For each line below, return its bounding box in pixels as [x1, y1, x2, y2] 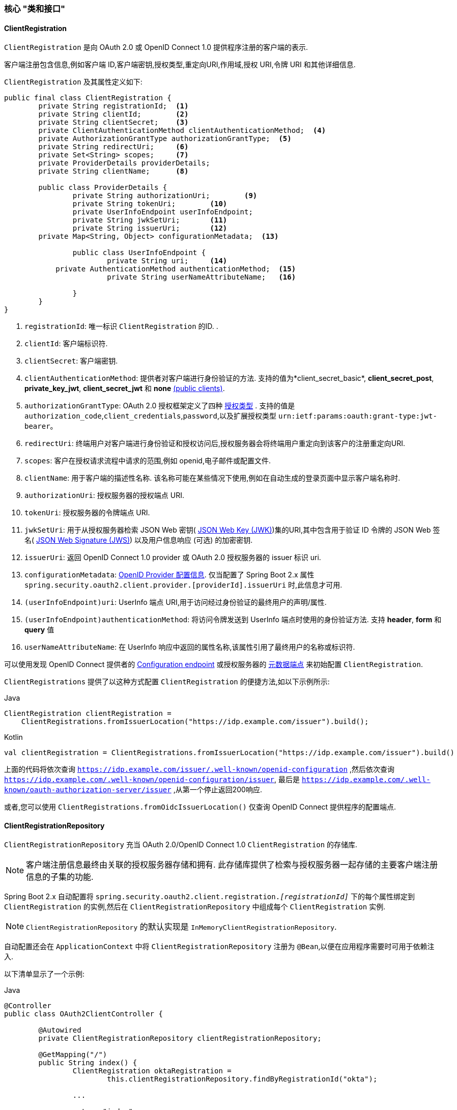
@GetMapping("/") [38, 1050, 107, 1059]
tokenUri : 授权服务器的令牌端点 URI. [24, 508, 150, 517]
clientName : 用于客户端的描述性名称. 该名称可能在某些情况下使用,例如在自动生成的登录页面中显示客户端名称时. [24, 474, 401, 483]
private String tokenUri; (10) [72, 200, 227, 208]
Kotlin [4, 733, 23, 742]
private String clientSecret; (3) [38, 118, 189, 127]
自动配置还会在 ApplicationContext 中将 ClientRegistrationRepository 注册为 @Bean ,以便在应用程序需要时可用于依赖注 [4, 942, 435, 951]
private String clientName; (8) [38, 167, 189, 176]
